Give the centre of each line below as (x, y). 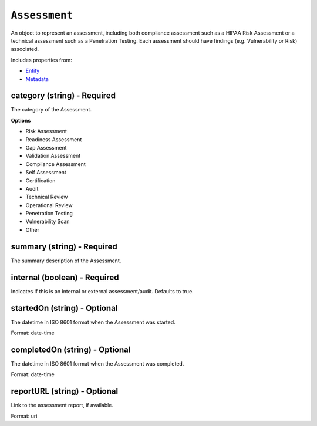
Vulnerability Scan (48, 222)
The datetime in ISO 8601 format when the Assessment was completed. (97, 363)
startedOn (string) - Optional (64, 308)
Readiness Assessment (54, 139)
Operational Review (49, 205)
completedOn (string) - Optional (71, 349)
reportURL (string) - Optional (65, 391)
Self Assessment (46, 173)
